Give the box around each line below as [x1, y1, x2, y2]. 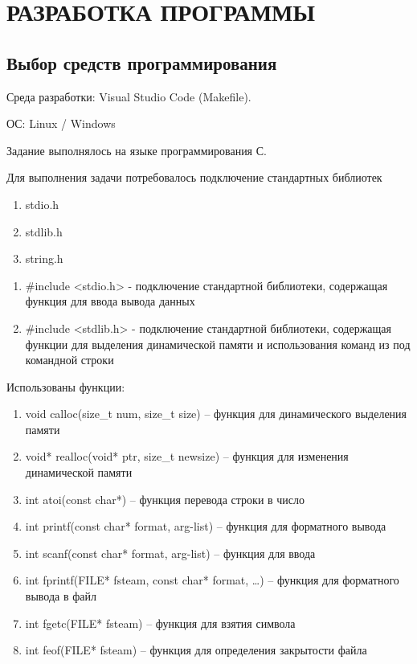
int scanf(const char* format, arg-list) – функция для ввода [25, 544, 316, 561]
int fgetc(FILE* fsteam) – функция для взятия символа [25, 614, 296, 631]
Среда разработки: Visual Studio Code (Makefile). [6, 88, 251, 105]
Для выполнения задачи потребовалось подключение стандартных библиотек [6, 169, 382, 186]
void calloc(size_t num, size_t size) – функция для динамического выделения [25, 405, 407, 422]
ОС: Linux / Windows [6, 115, 116, 132]
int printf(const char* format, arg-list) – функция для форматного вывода [25, 518, 386, 535]
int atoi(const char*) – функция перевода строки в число [25, 490, 305, 507]
